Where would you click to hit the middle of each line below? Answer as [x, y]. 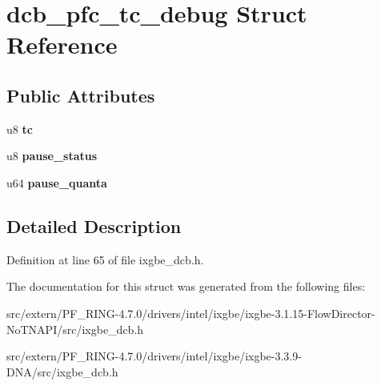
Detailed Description [94, 225]
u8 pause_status [52, 156]
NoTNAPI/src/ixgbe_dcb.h [75, 329]
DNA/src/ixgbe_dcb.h [62, 371]
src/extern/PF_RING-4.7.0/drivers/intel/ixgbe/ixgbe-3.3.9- [154, 356]
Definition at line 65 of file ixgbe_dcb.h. [105, 259]
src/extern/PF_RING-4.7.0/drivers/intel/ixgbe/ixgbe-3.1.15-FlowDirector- [191, 313]
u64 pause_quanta [57, 182]
